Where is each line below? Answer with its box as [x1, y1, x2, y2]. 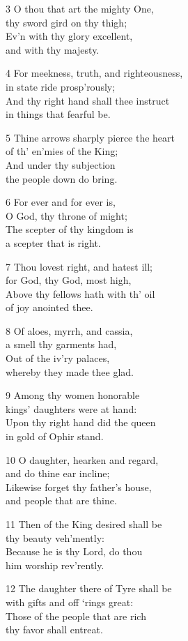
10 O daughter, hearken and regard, [6, 452, 159, 467]
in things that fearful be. [6, 107, 111, 121]
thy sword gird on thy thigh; [6, 15, 127, 29]
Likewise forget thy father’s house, [6, 479, 152, 494]
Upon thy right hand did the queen [6, 415, 156, 430]
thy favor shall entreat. [6, 622, 103, 637]
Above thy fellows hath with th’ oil [6, 286, 155, 301]
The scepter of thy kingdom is [6, 222, 134, 236]
